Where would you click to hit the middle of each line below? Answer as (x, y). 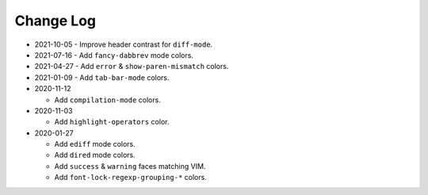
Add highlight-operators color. (112, 122)
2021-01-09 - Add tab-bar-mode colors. (102, 77)
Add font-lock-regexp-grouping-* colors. (131, 178)
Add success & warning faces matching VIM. (130, 166)
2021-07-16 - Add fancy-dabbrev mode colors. (114, 55)
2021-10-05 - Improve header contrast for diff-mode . (124, 44)
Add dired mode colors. (95, 155)
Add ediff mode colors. (95, 144)
